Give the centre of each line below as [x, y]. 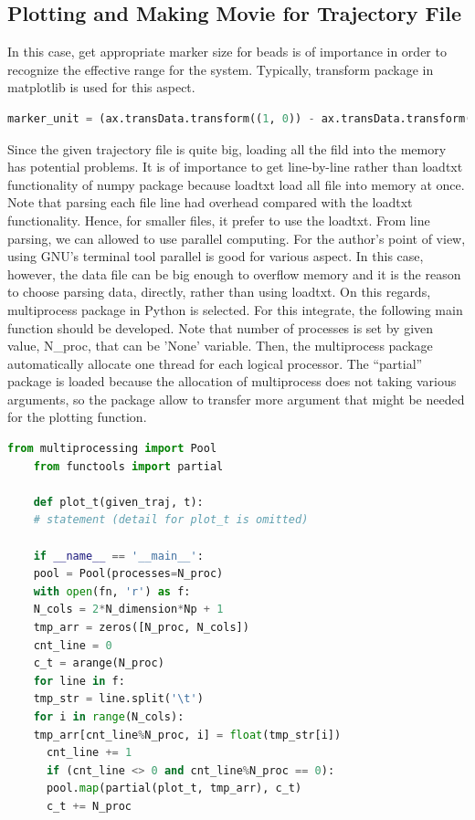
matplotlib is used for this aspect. [101, 87]
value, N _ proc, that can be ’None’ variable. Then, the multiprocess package [220, 346]
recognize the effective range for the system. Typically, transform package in [221, 69]
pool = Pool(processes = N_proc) [128, 574]
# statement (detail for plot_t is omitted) [171, 520]
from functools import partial [128, 466]
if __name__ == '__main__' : [118, 556]
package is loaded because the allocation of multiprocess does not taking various [232, 381]
